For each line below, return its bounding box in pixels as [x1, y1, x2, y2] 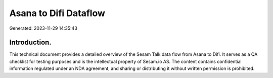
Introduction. [9, 38, 52, 47]
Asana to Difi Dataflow [9, 8, 106, 19]
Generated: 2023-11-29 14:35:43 [9, 25, 78, 31]
